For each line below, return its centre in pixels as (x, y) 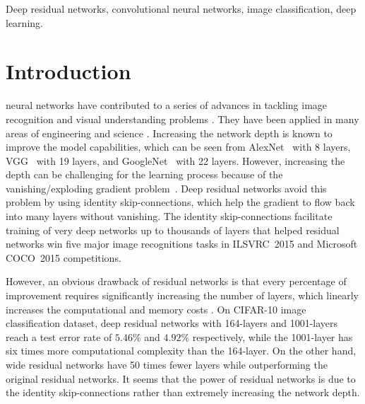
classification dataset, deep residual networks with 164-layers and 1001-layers (172, 323)
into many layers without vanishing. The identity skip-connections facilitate (169, 216)
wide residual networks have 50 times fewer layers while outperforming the (167, 364)
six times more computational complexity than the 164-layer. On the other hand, (181, 351)
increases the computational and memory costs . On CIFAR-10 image (156, 309)
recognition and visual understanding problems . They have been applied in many (182, 119)
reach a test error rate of (59, 336)
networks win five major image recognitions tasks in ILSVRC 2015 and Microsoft (182, 244)
